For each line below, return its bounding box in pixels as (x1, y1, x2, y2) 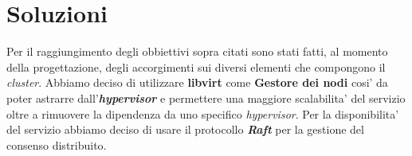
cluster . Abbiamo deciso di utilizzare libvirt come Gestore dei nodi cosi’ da (6, 74, 388, 91)
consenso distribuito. (6, 136, 107, 153)
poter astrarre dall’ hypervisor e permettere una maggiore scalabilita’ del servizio (6, 89, 406, 106)
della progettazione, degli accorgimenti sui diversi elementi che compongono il (6, 58, 386, 75)
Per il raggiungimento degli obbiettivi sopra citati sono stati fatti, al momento (6, 43, 388, 60)
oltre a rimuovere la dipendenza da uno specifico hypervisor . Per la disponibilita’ (6, 105, 399, 122)
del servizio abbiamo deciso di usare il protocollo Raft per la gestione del (6, 121, 364, 138)
